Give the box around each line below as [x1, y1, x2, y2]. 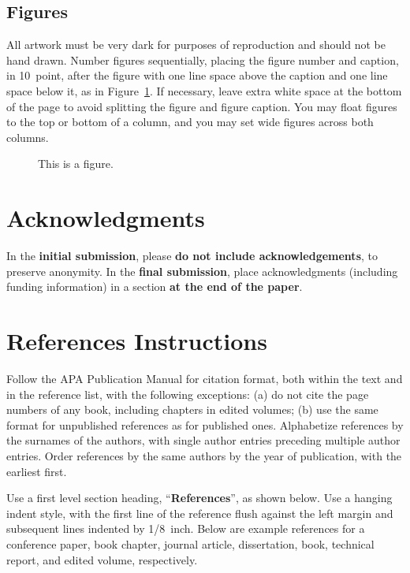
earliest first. [6, 463, 67, 479]
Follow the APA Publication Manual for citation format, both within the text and [6, 370, 403, 386]
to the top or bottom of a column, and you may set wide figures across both [6, 113, 374, 130]
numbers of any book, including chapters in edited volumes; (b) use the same [6, 401, 378, 418]
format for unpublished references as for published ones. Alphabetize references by [6, 416, 404, 433]
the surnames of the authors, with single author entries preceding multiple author [6, 432, 401, 448]
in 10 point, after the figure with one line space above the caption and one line [6, 67, 388, 84]
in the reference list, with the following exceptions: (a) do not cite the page [6, 385, 369, 402]
